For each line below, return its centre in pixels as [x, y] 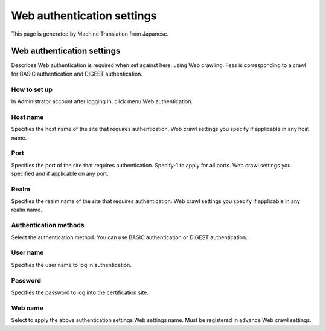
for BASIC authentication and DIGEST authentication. [77, 74]
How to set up [32, 89]
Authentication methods [48, 225]
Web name [27, 308]
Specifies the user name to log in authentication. [72, 265]
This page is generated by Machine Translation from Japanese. [90, 34]
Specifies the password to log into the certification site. [80, 292]
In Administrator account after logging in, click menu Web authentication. [102, 101]
